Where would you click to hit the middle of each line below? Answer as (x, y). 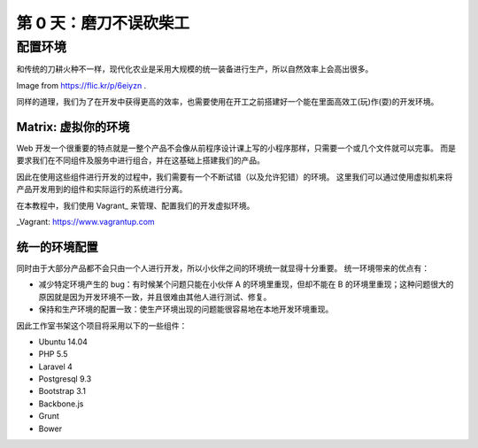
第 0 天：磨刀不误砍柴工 (103, 23)
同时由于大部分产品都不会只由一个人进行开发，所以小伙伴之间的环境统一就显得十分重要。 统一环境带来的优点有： (223, 268)
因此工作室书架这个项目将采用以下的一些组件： (102, 325)
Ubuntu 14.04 (63, 342)
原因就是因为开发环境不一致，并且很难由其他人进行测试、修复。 (155, 297)
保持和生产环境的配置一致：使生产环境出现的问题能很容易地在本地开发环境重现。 (186, 309)
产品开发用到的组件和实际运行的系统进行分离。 (102, 189)
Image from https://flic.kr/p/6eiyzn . (81, 85)
